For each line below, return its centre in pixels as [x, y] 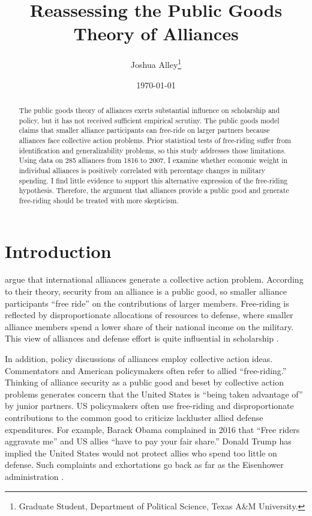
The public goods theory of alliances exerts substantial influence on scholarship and [149, 110]
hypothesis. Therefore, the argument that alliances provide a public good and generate [154, 190]
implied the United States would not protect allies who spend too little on [141, 453]
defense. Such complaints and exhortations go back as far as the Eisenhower [144, 465]
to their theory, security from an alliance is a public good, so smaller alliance [146, 291]
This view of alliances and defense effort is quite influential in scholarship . [142, 338]
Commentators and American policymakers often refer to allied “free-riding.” [146, 370]
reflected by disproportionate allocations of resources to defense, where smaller [149, 315]
